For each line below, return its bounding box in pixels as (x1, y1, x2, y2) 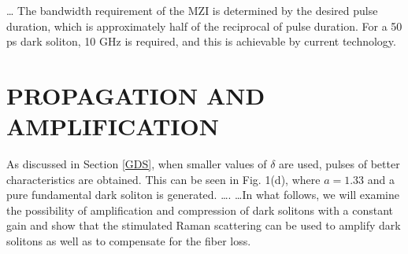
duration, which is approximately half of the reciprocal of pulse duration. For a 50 (6, 17, 402, 34)
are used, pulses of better (279, 156, 400, 172)
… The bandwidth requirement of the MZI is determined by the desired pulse (6, 2, 378, 18)
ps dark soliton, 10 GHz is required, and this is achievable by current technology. (6, 33, 396, 50)
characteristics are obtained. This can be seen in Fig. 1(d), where (6, 171, 321, 187)
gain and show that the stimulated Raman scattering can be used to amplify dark (6, 217, 401, 234)
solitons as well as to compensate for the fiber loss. (6, 233, 251, 249)
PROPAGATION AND (6, 79, 265, 111)
